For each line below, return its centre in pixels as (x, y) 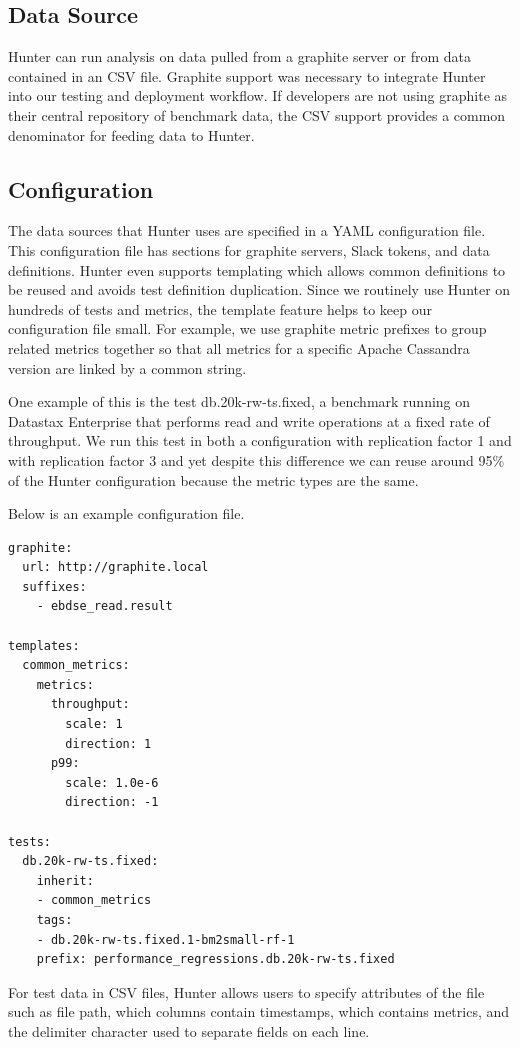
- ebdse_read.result (104, 606)
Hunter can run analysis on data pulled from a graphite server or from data (239, 56)
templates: (44, 645)
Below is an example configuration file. (126, 513)
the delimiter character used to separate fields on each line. (189, 1030)
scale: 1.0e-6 (112, 782)
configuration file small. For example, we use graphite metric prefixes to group (247, 328)
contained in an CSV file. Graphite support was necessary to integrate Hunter (247, 75)
